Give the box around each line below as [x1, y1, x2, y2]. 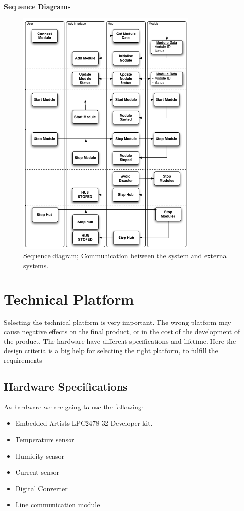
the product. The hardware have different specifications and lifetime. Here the [4, 336, 236, 346]
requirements [4, 355, 42, 365]
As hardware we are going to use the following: [4, 401, 143, 411]
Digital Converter [15, 483, 68, 493]
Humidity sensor [15, 450, 64, 460]
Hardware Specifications [4, 378, 128, 393]
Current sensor [15, 467, 59, 477]
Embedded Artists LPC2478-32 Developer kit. [15, 418, 153, 428]
